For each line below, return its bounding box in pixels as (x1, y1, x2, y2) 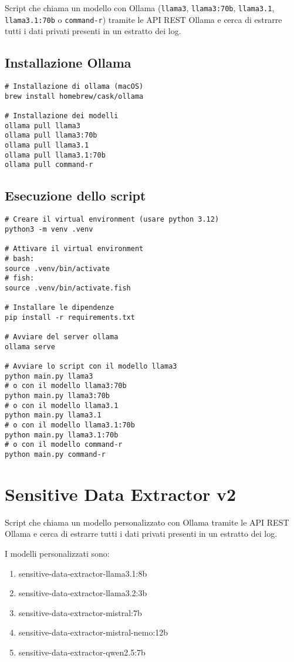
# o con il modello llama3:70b (5, 382, 127, 390)
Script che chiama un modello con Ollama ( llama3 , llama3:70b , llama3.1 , (5, 2, 275, 14)
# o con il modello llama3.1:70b (5, 421, 135, 429)
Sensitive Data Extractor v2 (5, 482, 236, 506)
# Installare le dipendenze (5, 303, 114, 312)
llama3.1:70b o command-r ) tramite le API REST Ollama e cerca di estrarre (5, 13, 282, 25)
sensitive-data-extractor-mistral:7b (18, 606, 142, 618)
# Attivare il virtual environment (5, 245, 144, 253)
